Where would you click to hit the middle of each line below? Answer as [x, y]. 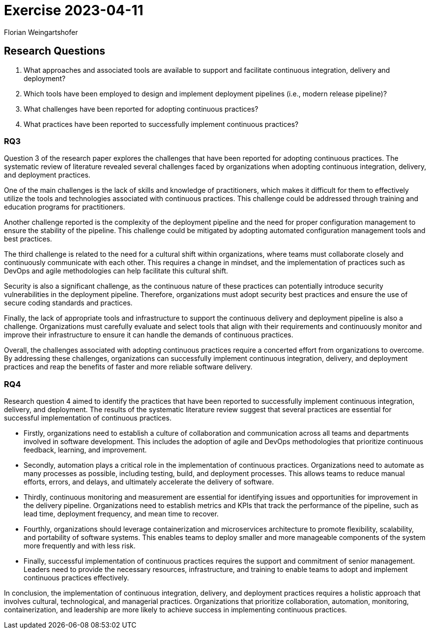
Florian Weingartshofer [41, 32]
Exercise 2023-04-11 [74, 10]
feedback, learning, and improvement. [85, 450]
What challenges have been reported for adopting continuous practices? [141, 109]
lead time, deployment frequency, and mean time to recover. [121, 514]
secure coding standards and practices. [68, 303]
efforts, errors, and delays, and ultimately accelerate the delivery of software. [149, 482]
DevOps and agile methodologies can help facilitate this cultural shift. [116, 271]
